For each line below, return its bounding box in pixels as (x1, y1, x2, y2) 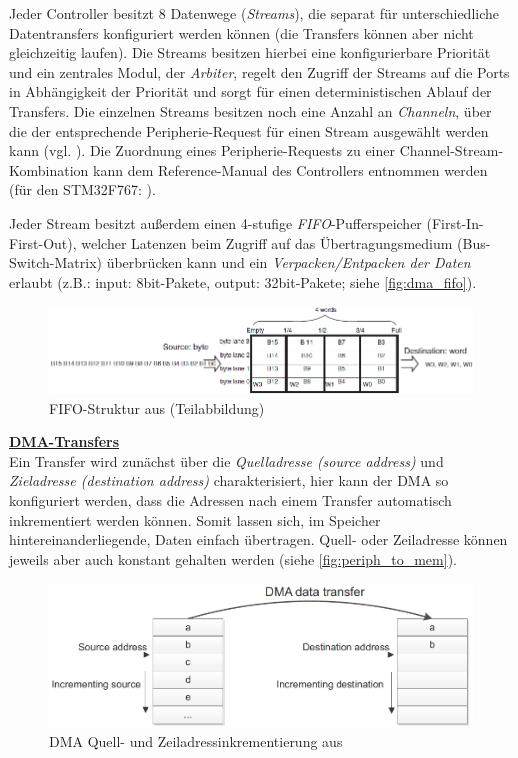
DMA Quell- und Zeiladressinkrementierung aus (49, 730, 343, 751)
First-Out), (9, 232, 77, 253)
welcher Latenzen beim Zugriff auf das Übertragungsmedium (81, 232, 453, 253)
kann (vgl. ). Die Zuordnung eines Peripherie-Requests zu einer (9, 140, 395, 161)
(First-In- (426, 212, 484, 233)
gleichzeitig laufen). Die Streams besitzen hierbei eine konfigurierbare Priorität (9, 42, 491, 63)
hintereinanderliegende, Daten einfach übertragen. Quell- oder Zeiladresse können (9, 529, 508, 550)
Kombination (9, 159, 89, 180)
